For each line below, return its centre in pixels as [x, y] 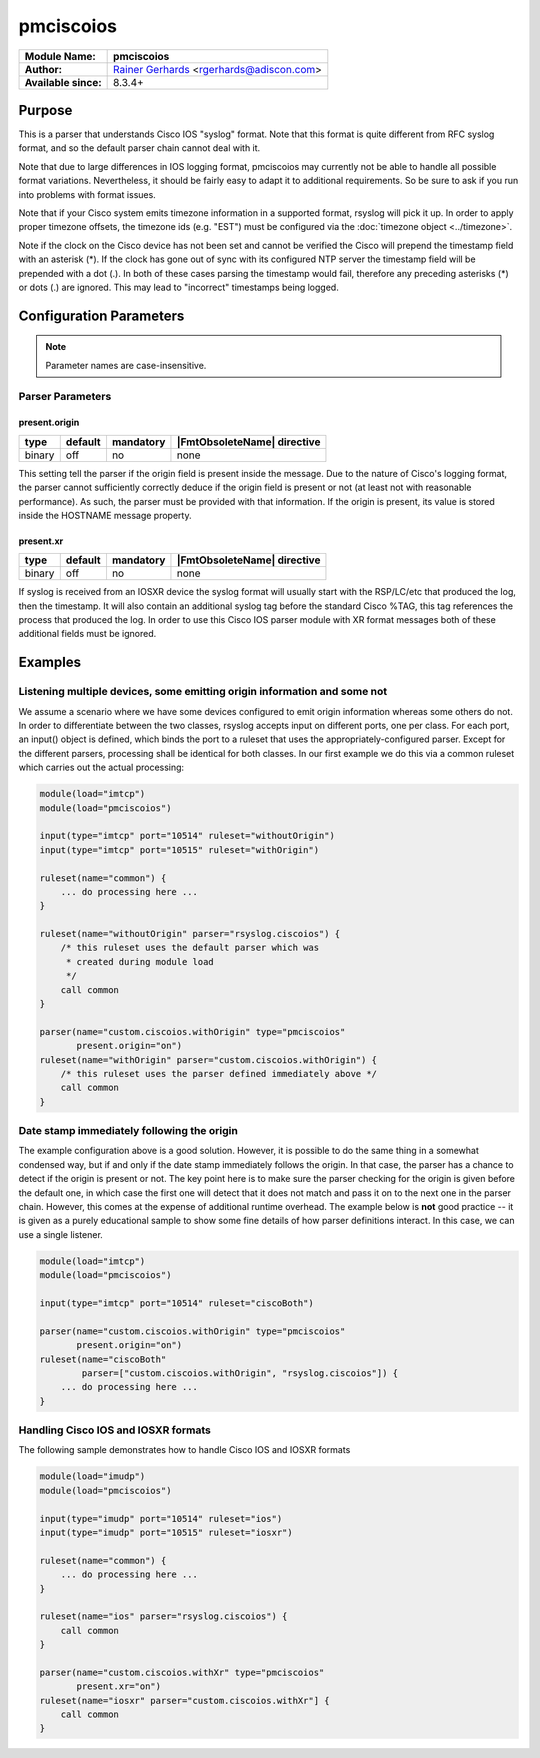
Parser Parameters [65, 396]
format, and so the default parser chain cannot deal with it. [139, 148]
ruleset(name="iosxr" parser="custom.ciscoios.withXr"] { [184, 1700]
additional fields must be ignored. [87, 634]
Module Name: [60, 56]
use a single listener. [61, 1234]
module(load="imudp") [92, 1476]
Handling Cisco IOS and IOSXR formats [115, 1430]
